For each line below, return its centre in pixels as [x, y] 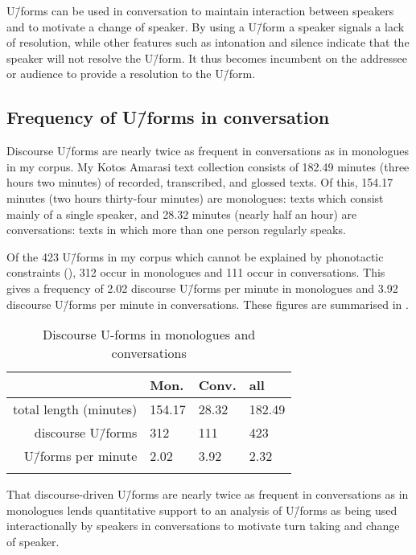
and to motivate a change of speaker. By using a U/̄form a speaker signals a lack [206, 26]
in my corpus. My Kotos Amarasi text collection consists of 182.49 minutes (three [208, 166]
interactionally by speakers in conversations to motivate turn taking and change [203, 526]
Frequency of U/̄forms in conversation [168, 117]
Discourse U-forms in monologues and [149, 335]
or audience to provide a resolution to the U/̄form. [131, 74]
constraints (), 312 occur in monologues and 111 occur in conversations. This [196, 272]
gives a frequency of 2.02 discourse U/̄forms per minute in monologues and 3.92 [202, 288]
